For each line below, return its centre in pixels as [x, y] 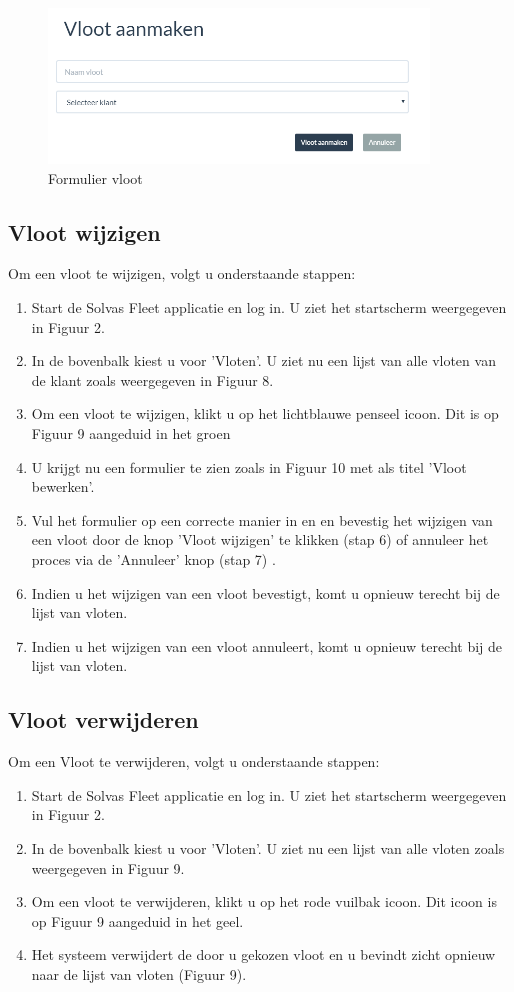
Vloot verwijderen [103, 719]
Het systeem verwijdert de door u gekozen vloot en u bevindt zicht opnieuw [263, 954]
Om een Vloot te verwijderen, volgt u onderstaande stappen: [194, 761]
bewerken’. [63, 486]
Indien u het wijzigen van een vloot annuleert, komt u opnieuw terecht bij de [267, 645]
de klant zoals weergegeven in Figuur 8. [152, 379]
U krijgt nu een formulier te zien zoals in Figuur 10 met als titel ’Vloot [249, 466]
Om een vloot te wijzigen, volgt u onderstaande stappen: [182, 273]
